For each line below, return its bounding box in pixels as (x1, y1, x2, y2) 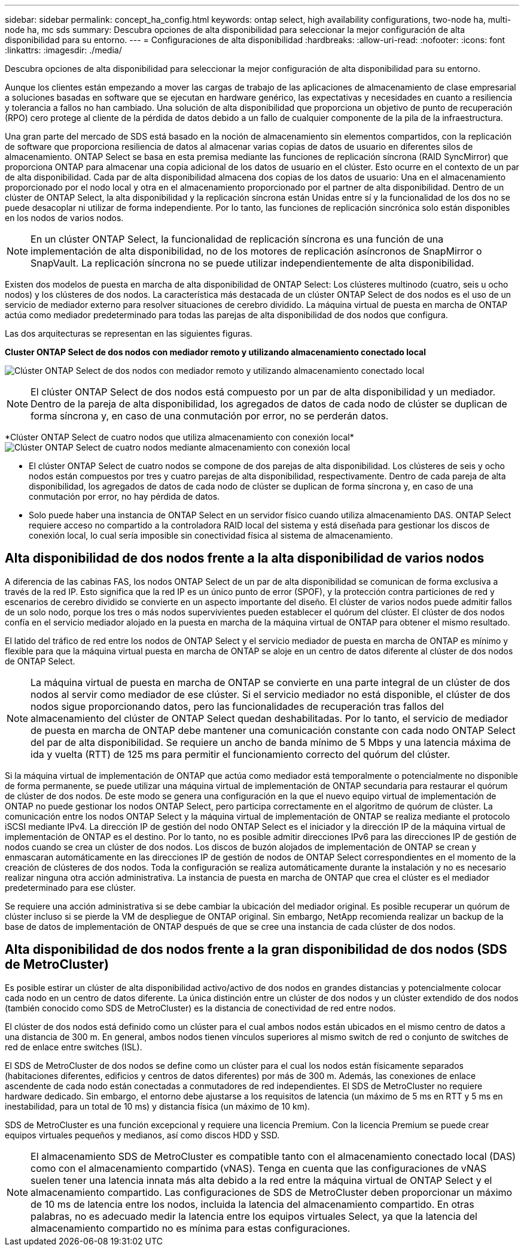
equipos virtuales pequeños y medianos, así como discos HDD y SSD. (5, 1129, 280, 1140)
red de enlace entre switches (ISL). (5, 1041, 142, 1052)
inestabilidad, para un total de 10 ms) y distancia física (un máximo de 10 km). (5, 1101, 310, 1111)
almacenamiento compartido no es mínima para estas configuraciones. (31, 1222, 351, 1234)
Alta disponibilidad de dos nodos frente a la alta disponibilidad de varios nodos (5, 551, 485, 566)
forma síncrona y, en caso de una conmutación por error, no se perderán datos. (31, 410, 389, 422)
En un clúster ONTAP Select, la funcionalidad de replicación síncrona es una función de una (31, 233, 444, 245)
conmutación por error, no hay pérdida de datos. (29, 491, 220, 501)
